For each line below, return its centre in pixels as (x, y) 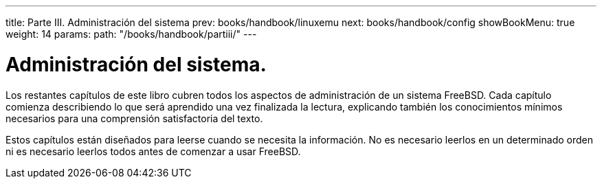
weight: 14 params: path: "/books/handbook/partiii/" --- (131, 34)
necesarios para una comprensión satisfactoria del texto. (134, 118)
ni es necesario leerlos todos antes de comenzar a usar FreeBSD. (153, 151)
